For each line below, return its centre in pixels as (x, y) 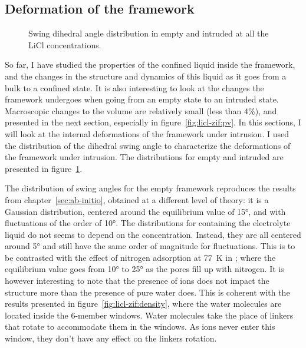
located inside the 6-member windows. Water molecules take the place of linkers (149, 315)
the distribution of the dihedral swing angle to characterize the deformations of (148, 145)
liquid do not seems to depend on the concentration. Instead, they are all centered (153, 234)
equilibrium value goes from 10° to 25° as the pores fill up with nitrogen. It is (144, 269)
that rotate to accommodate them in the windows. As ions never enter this (140, 327)
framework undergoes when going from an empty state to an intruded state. (142, 99)
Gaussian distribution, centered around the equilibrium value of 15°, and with (145, 211)
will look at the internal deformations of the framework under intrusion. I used (147, 133)
